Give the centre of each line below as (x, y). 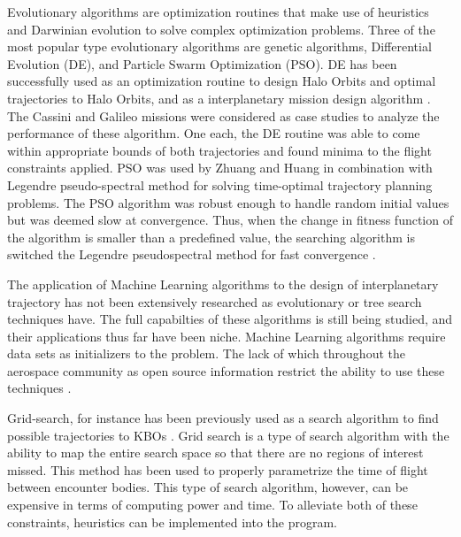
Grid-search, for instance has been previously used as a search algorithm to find (223, 418)
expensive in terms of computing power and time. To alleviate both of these (212, 505)
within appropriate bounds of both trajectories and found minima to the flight (219, 150)
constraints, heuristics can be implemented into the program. (173, 522)
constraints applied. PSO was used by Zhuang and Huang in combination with (220, 168)
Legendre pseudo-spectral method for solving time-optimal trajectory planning (220, 184)
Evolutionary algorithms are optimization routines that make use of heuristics (218, 12)
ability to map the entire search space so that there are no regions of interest (215, 453)
